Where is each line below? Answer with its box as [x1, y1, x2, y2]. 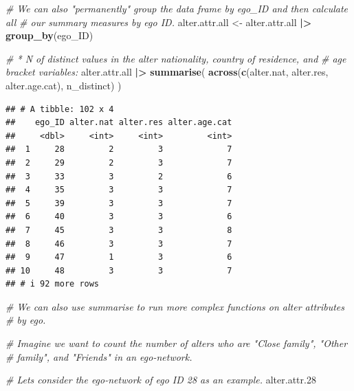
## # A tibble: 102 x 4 [5, 104, 114, 114]
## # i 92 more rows [5, 279, 100, 289]
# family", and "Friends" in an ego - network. [5, 349, 192, 364]
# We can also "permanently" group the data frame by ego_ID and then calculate [5, 1, 348, 15]
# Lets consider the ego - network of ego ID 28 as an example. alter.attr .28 [5, 372, 316, 387]
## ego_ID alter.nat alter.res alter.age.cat [5, 118, 232, 128]
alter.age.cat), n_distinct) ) [5, 78, 122, 92]
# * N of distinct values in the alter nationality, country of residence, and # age [5, 51, 346, 65]
